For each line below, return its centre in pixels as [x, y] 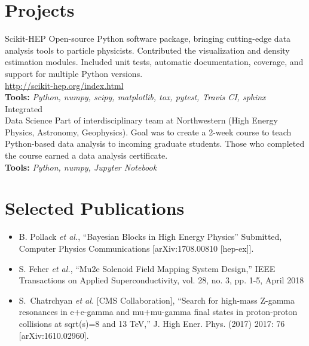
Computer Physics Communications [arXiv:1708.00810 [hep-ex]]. [136, 248]
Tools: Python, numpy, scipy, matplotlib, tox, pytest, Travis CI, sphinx [135, 97]
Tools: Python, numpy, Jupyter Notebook [81, 167]
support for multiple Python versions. [74, 73]
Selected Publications [95, 208]
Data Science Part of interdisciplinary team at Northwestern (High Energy [141, 120]
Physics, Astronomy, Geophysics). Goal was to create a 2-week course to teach [148, 132]
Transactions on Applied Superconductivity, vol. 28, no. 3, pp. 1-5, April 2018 [161, 280]
